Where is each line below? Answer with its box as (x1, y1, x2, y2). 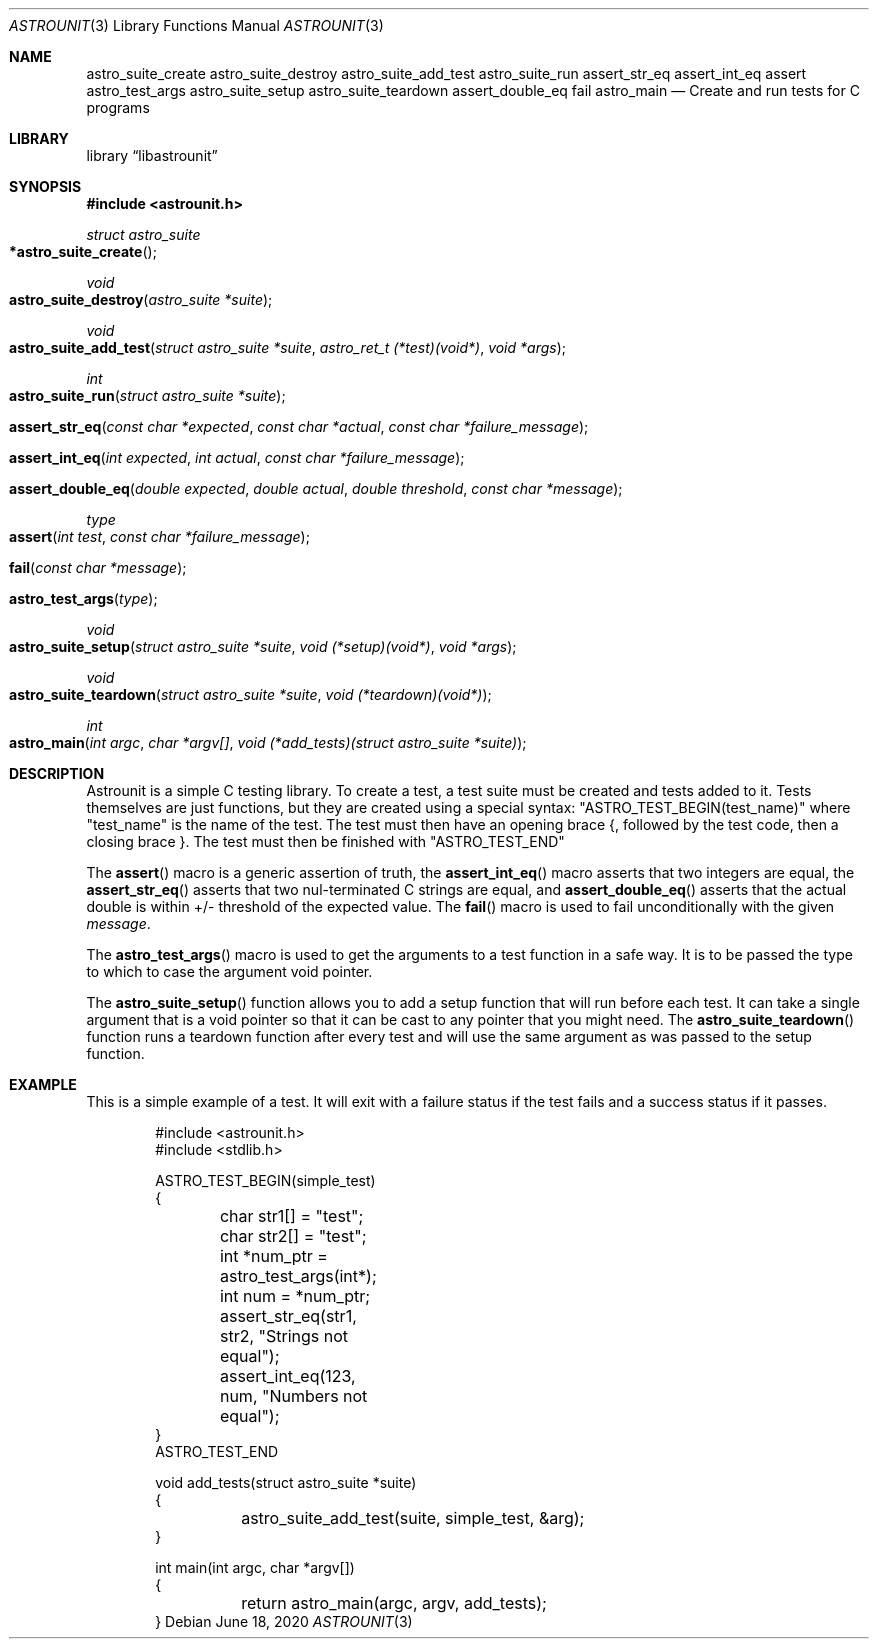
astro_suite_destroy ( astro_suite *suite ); (9, 291, 273, 308)
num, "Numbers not (219, 1386, 368, 1406)
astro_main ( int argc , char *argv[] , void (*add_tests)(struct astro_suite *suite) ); (9, 734, 527, 751)
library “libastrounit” (86, 147, 218, 164)
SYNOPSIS (9, 178, 82, 195)
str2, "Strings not (219, 1326, 349, 1346)
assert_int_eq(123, (219, 1366, 356, 1386)
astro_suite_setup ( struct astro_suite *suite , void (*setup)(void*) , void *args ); (9, 638, 517, 655)
